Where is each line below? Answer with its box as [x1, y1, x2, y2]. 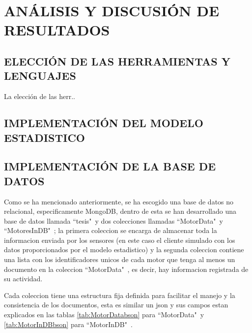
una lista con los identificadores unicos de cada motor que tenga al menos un [4, 254, 235, 265]
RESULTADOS [4, 20, 110, 40]
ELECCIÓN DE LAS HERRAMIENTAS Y [4, 53, 230, 68]
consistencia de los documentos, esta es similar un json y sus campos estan [4, 300, 228, 310]
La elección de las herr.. [4, 91, 75, 101]
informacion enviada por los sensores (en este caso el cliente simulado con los [4, 234, 235, 245]
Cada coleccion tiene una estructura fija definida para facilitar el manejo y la [4, 290, 235, 300]
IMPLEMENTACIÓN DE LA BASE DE [4, 159, 216, 174]
